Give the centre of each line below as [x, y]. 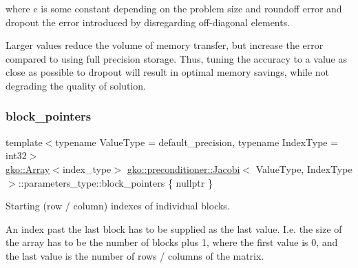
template [24, 142]
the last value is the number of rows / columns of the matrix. [135, 255]
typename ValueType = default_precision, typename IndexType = [197, 142]
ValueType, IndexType [304, 168]
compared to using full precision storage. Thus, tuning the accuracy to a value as [176, 58]
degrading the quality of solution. [76, 85]
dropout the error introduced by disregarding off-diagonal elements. [148, 22]
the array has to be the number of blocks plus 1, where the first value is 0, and [172, 242]
